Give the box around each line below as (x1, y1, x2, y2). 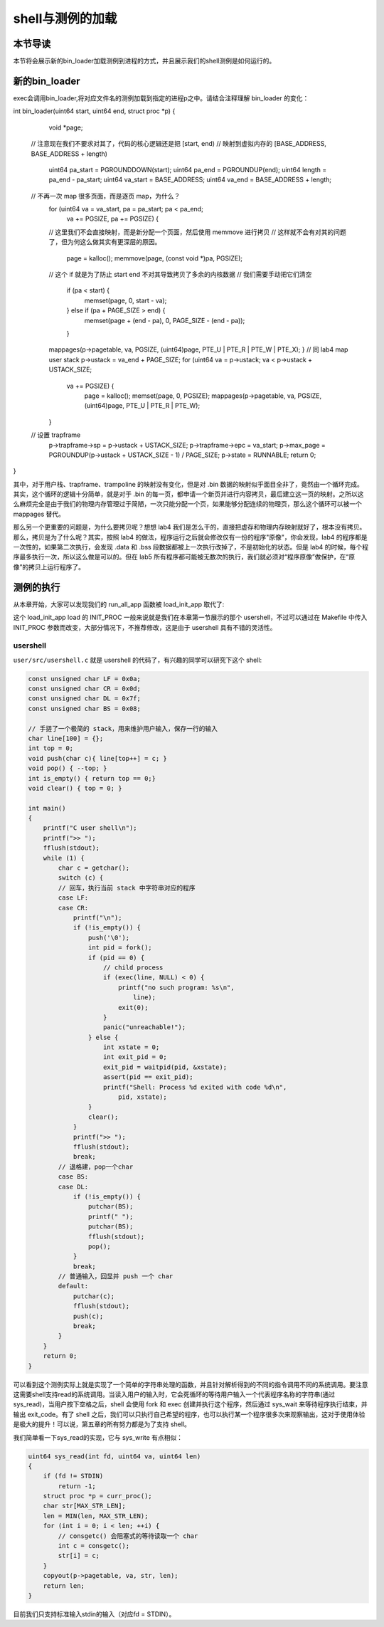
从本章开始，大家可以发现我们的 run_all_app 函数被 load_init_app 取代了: (13, 600, 225, 609)
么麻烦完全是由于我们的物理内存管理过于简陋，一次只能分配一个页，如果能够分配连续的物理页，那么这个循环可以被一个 (13, 500, 362, 508)
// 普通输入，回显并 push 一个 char (58, 1273, 174, 1280)
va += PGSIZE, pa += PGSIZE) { (66, 214, 159, 223)
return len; (43, 1581, 85, 1590)
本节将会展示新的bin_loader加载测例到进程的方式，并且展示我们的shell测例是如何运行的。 (13, 57, 276, 65)
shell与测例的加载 (13, 11, 117, 26)
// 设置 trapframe (31, 431, 81, 439)
